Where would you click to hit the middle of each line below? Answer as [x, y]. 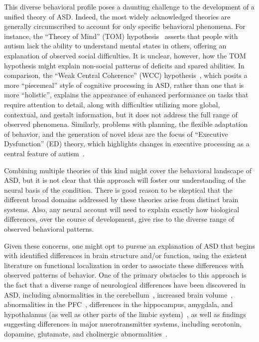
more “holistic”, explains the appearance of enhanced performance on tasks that [126, 95]
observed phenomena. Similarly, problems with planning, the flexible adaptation [126, 124]
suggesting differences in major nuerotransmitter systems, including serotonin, [123, 324]
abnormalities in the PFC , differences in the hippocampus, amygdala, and [119, 304]
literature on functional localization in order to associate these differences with [124, 265]
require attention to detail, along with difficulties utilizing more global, [112, 104]
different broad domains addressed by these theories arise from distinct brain [121, 199]
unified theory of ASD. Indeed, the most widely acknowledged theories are [117, 16]
